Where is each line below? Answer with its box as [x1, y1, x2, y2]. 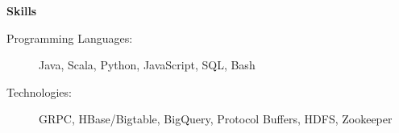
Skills [6, 2, 37, 19]
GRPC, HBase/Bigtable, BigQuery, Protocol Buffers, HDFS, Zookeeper [39, 110, 393, 127]
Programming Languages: [6, 29, 133, 46]
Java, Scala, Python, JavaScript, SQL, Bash [39, 56, 256, 73]
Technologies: [6, 83, 72, 100]
